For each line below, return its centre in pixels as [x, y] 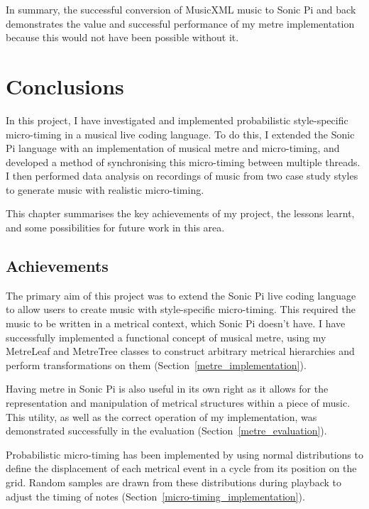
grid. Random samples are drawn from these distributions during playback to [174, 482]
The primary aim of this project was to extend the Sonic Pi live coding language [181, 295]
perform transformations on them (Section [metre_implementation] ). [156, 365]
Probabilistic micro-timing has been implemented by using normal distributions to [184, 454]
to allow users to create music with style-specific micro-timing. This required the [181, 309]
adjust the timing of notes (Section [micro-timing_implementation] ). [155, 496]
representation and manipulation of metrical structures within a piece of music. [178, 403]
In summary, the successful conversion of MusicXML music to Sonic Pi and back [181, 9]
